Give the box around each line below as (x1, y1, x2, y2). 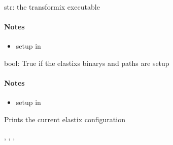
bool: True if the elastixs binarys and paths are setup (4, 57, 169, 68)
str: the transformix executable (4, 2, 100, 12)
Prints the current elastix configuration (4, 114, 125, 124)
